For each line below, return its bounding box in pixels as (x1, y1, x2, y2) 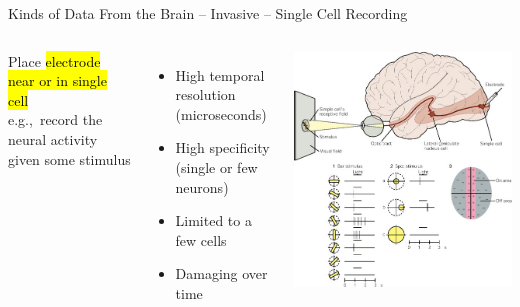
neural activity (8, 128, 98, 149)
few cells (175, 229, 227, 250)
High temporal (175, 64, 265, 85)
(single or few (175, 156, 258, 177)
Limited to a (175, 210, 252, 231)
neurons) (175, 176, 229, 197)
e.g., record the (8, 109, 103, 130)
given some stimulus (8, 148, 131, 169)
